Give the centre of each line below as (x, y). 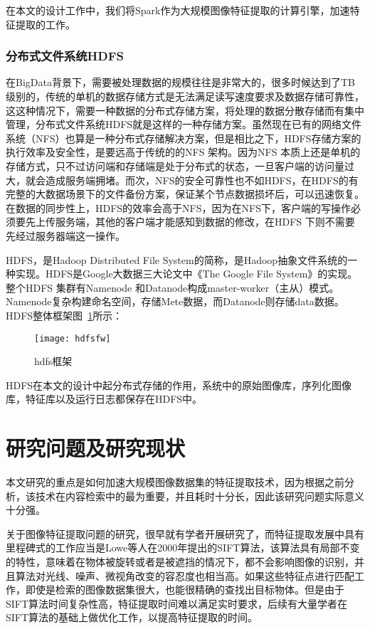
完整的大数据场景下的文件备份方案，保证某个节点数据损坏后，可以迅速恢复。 (185, 194)
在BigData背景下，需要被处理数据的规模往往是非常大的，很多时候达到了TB (180, 82)
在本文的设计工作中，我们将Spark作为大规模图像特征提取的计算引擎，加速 (178, 10)
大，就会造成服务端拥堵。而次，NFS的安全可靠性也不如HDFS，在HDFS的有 (182, 180)
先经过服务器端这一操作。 (65, 235)
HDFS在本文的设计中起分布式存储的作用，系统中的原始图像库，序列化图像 (179, 385)
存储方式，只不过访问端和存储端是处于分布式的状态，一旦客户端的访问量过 (180, 165)
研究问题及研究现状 (96, 448)
